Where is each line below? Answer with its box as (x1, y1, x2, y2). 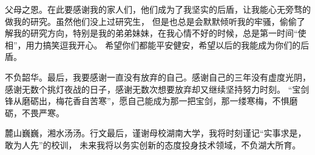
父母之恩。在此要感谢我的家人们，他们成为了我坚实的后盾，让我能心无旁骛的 (5, 3, 311, 15)
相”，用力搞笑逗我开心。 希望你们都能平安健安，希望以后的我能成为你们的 (5, 38, 301, 51)
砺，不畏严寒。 (5, 106, 64, 119)
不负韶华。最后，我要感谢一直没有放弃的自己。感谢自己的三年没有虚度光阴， (5, 70, 311, 83)
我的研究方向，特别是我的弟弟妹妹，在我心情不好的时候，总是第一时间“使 (13, 27, 307, 39)
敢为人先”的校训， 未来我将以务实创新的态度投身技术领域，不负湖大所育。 (5, 138, 301, 151)
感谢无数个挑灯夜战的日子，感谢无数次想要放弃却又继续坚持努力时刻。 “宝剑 (5, 82, 310, 95)
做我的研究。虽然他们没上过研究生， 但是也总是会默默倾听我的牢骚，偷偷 (5, 15, 297, 27)
